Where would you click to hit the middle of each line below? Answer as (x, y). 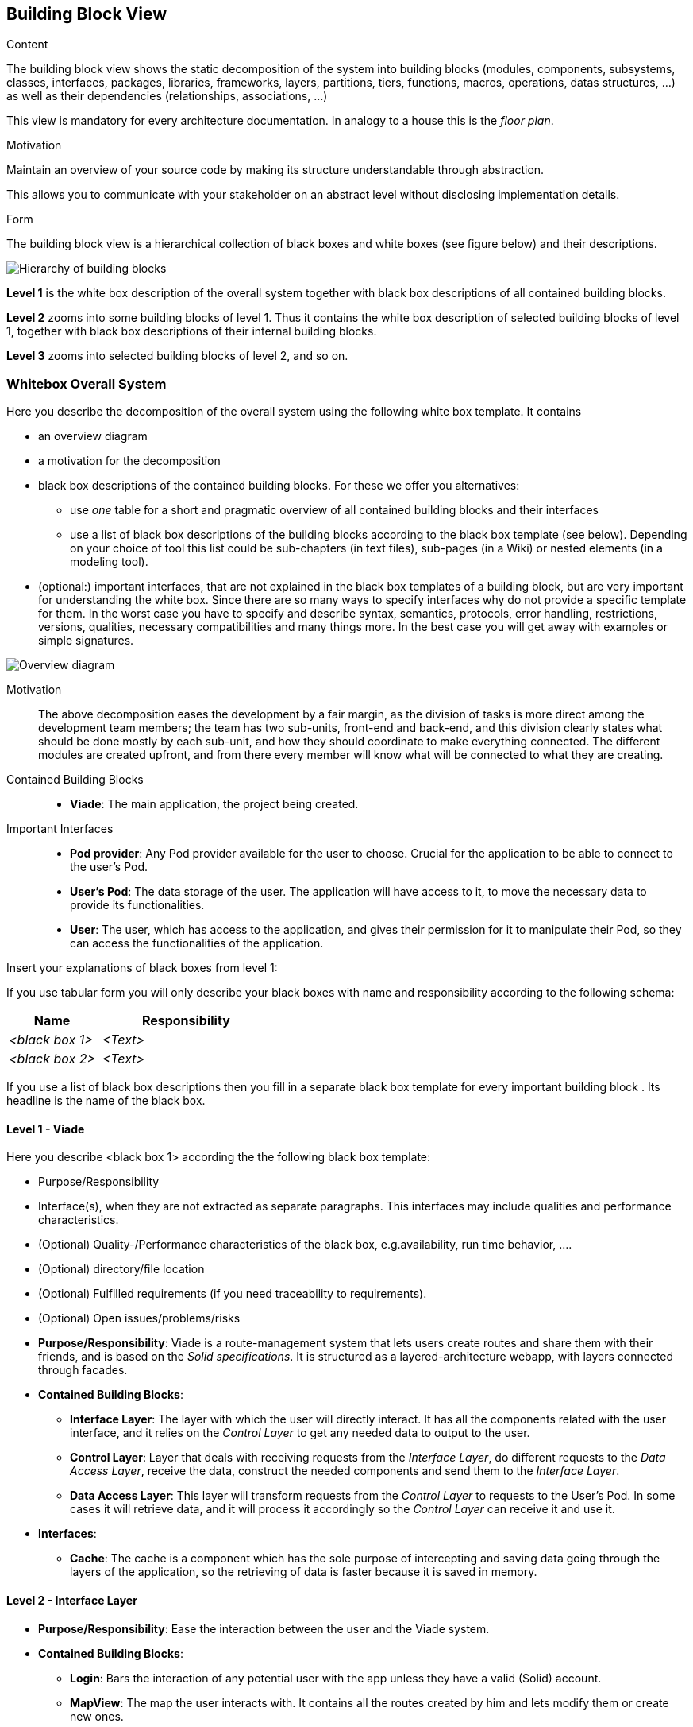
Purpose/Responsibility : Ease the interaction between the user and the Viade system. (264, 1628)
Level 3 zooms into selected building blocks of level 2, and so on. (177, 356)
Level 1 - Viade (46, 1129)
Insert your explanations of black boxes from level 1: (142, 968)
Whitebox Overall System (87, 383)
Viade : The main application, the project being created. (214, 804)
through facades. (83, 1370)
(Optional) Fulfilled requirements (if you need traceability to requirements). (233, 1294)
